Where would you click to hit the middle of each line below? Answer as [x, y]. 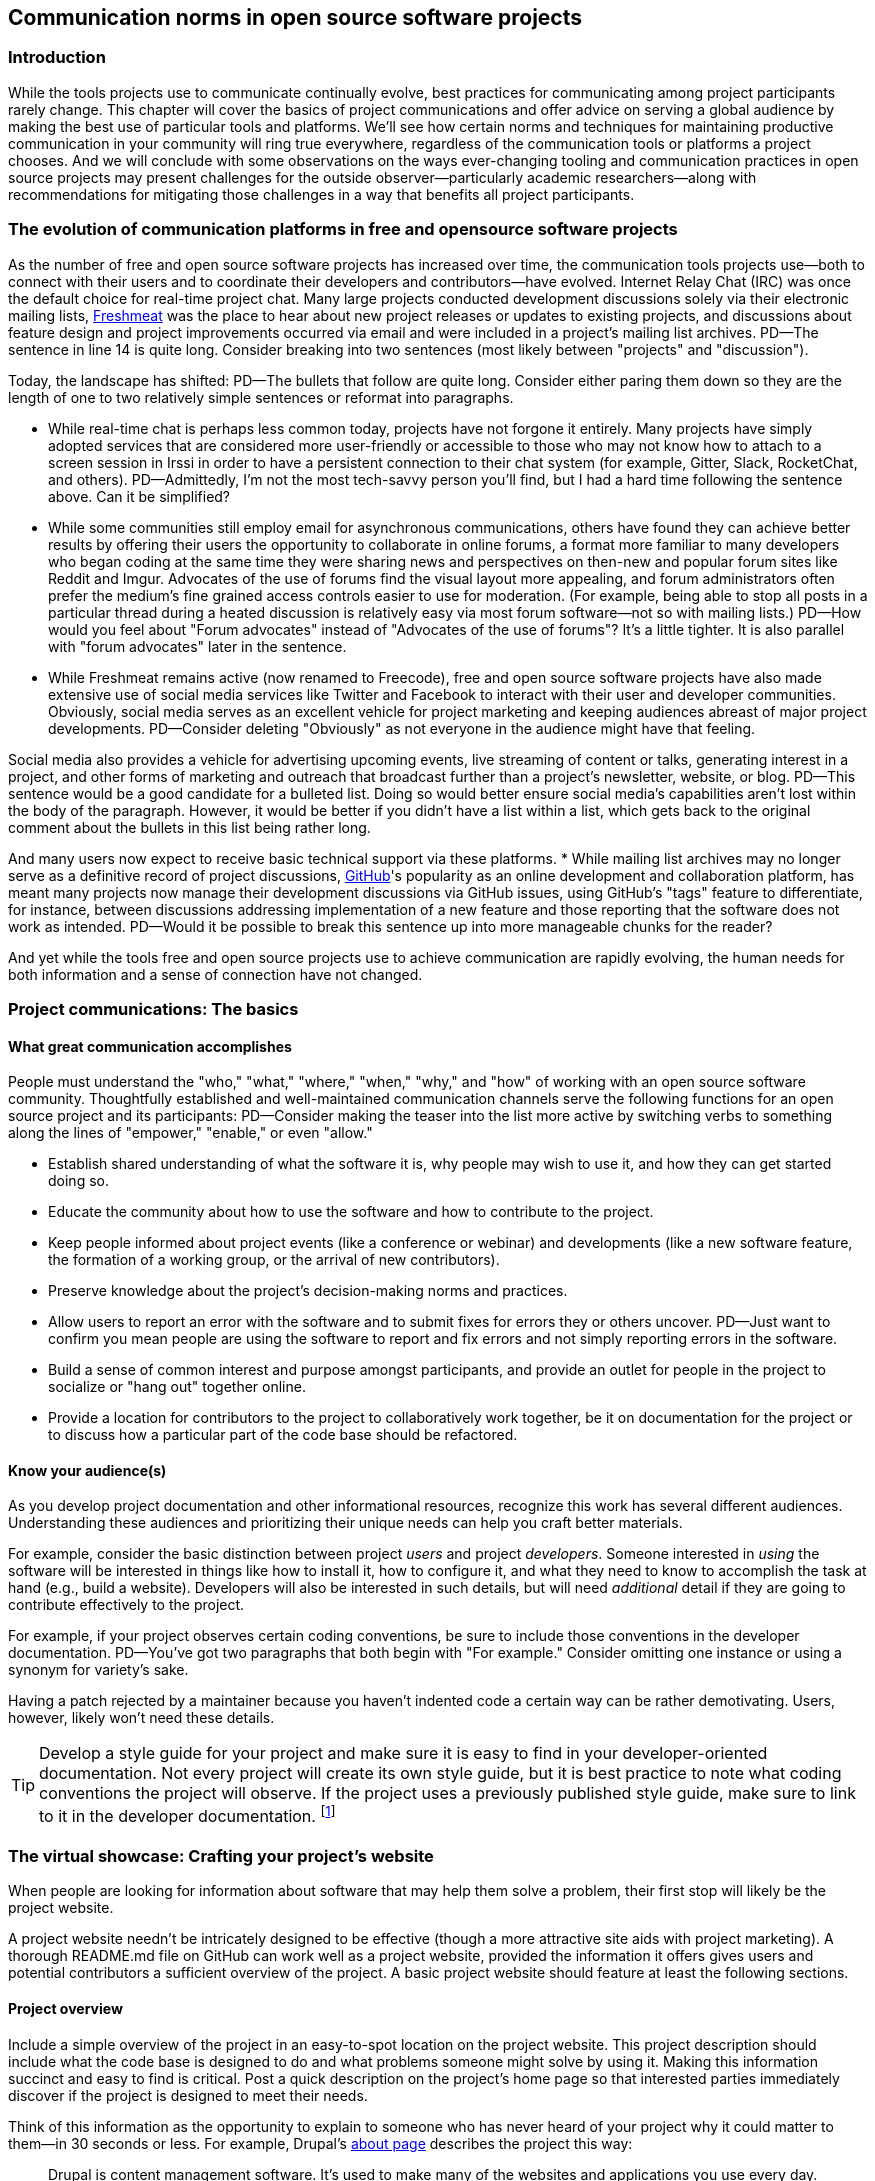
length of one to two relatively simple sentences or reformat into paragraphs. [261, 397]
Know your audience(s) [87, 1470]
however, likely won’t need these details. [141, 1718]
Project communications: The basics [153, 1008]
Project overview [65, 2009]
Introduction [57, 57]
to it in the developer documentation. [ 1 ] [187, 1815]
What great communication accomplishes [150, 1046]
